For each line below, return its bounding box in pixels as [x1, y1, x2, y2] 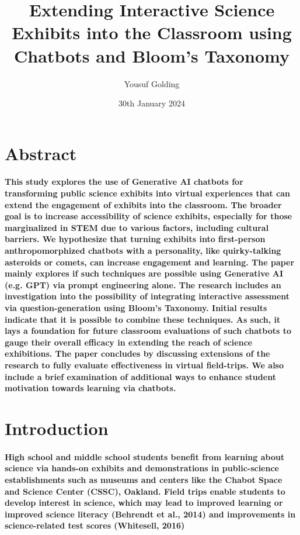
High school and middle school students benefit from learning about [5, 450, 285, 462]
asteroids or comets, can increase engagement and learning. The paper [5, 256, 295, 268]
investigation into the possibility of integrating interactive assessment [5, 290, 290, 302]
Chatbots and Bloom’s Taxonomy [14, 43, 289, 67]
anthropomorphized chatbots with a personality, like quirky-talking [5, 244, 281, 257]
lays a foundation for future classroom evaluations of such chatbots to [5, 325, 292, 337]
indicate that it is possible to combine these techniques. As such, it [5, 313, 281, 325]
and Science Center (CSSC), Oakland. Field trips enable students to [5, 485, 285, 497]
